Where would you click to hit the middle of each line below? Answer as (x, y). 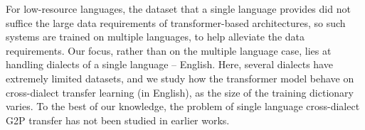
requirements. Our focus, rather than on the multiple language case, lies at (169, 50)
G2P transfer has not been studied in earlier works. (118, 120)
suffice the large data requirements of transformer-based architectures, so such (176, 22)
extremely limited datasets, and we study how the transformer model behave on (180, 78)
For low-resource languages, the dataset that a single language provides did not (178, 9)
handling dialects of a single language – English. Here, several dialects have (169, 64)
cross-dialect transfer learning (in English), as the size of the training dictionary (180, 92)
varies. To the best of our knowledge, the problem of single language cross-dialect (183, 106)
